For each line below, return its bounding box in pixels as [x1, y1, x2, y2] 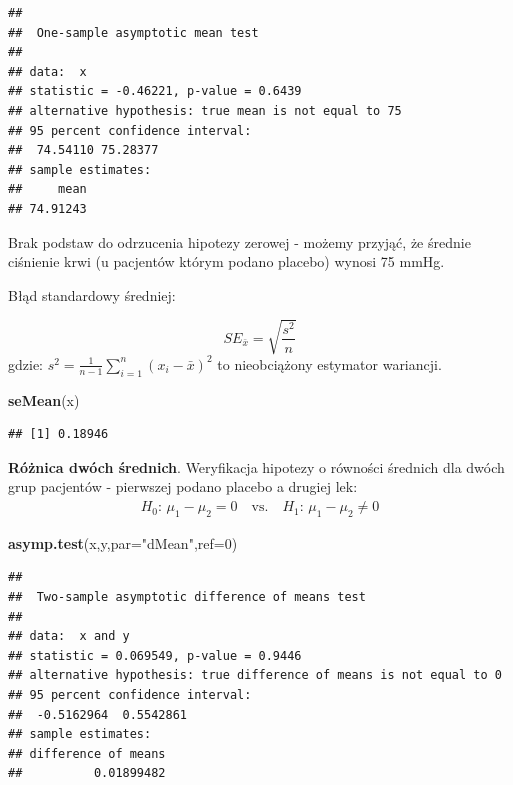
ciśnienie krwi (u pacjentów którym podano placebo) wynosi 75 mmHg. [8, 251, 445, 272]
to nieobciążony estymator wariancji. [217, 353, 442, 374]
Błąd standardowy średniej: [8, 284, 176, 305]
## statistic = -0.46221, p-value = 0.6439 [8, 84, 302, 99]
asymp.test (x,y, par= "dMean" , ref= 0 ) [8, 532, 238, 553]
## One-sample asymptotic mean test [8, 25, 259, 40]
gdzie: [8, 353, 43, 374]
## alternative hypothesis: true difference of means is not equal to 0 [8, 668, 502, 683]
